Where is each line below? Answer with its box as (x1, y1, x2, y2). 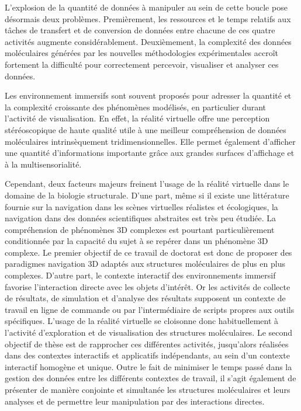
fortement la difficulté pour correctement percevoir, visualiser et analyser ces (5, 58, 279, 70)
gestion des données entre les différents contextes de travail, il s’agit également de (5, 372, 296, 384)
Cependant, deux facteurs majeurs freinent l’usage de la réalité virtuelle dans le (5, 177, 289, 190)
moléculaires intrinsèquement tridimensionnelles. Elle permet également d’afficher (5, 135, 296, 147)
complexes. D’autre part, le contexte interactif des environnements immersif (5, 269, 276, 281)
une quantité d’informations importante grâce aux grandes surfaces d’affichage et (5, 147, 295, 159)
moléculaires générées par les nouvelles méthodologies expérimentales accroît (5, 47, 279, 59)
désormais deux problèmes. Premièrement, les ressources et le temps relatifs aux (5, 12, 291, 25)
